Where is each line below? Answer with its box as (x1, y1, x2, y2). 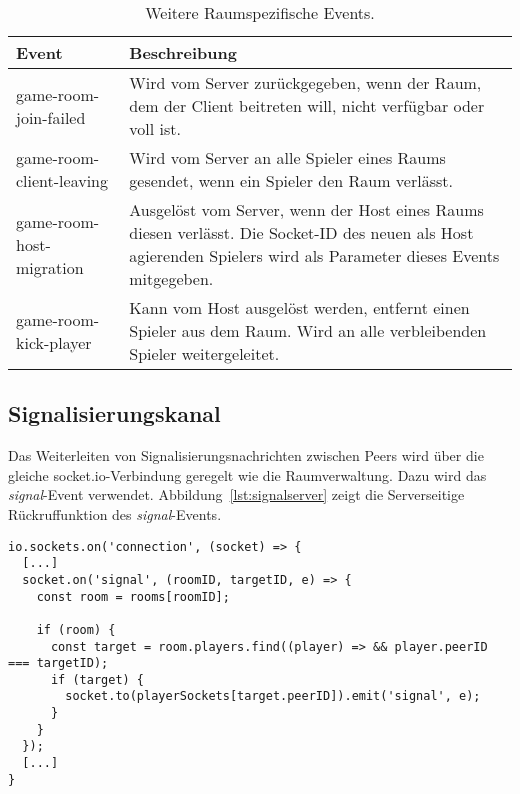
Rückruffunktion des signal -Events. (8, 503, 222, 524)
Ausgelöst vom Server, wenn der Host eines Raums (129, 198, 484, 221)
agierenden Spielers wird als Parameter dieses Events (129, 244, 500, 267)
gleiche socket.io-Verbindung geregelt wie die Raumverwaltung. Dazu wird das (8, 464, 487, 485)
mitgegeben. (129, 267, 214, 290)
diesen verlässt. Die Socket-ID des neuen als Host (129, 221, 474, 244)
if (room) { (36, 622, 116, 637)
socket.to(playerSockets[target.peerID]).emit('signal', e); (65, 689, 481, 704)
